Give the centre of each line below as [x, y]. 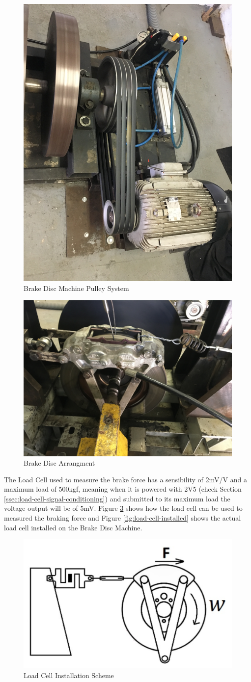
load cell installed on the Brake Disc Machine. [73, 527]
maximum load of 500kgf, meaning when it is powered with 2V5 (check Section [123, 489]
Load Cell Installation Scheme [69, 675]
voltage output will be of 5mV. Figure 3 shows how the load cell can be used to [123, 508]
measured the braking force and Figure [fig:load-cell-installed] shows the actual [123, 518]
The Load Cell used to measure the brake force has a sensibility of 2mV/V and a [125, 479]
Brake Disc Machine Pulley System [76, 288]
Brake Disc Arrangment [59, 463]
